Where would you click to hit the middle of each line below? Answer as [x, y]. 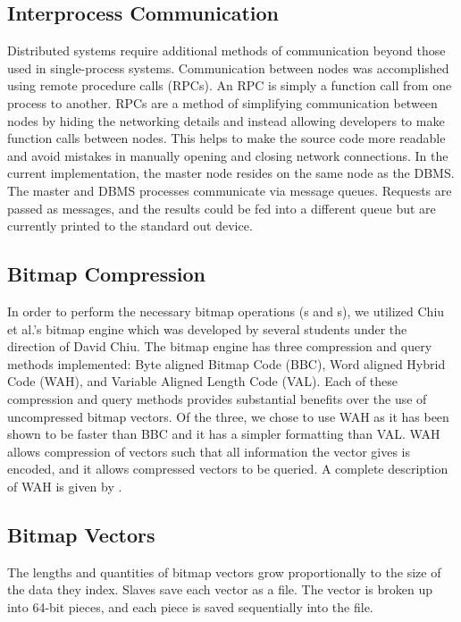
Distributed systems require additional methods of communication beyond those [226, 50]
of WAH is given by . [65, 486]
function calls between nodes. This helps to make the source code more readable [226, 138]
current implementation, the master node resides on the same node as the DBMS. [231, 173]
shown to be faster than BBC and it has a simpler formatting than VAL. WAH [224, 434]
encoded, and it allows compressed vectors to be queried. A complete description [228, 469]
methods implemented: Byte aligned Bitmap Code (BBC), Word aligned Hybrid [226, 363]
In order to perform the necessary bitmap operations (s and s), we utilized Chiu [226, 311]
